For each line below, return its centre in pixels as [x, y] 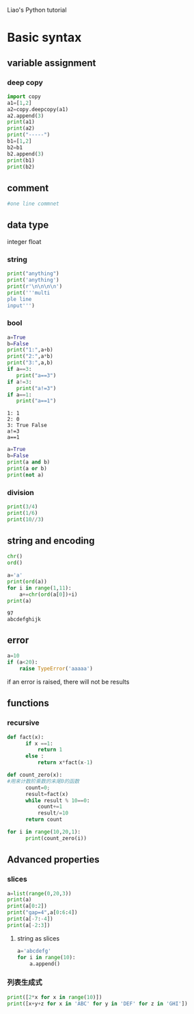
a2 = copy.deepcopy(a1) [38, 109]
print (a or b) [27, 468]
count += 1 [50, 807]
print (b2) [21, 167]
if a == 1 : [19, 395]
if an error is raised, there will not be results [68, 682]
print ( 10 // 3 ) [26, 519]
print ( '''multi [29, 293]
